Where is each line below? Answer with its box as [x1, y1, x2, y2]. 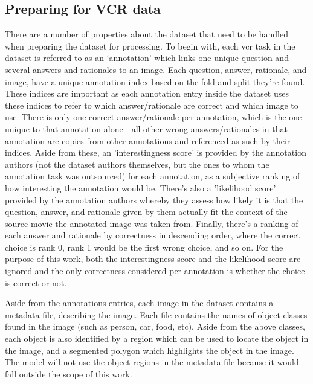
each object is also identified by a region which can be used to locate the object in [5, 332, 309, 345]
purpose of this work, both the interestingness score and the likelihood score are [5, 252, 301, 265]
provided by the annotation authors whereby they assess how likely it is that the [5, 193, 303, 206]
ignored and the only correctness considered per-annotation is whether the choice [5, 264, 305, 277]
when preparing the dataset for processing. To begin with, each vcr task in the [5, 39, 295, 52]
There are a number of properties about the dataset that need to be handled [5, 28, 288, 40]
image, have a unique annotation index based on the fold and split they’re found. [5, 75, 305, 88]
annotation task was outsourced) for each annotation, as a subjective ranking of [5, 170, 300, 182]
